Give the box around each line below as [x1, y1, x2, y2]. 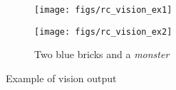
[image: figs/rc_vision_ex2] [34, 26, 172, 37]
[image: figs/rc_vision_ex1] [34, 5, 172, 15]
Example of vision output [6, 70, 117, 85]
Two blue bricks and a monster [34, 47, 170, 62]
